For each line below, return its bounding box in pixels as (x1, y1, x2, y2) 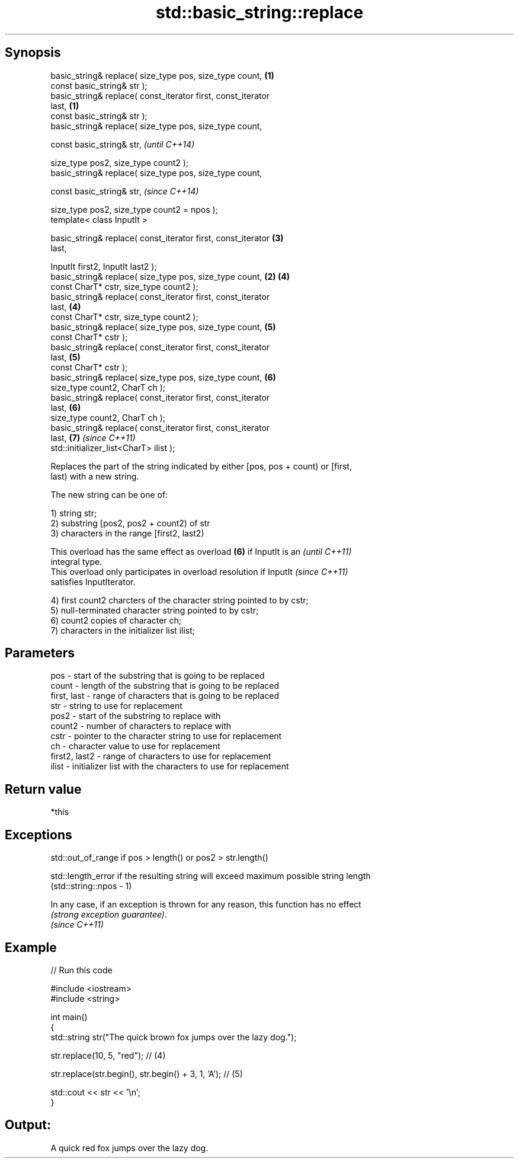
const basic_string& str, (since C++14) (50, 186, 199, 196)
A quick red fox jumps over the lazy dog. (50, 1142, 209, 1153)
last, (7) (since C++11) (50, 432, 136, 443)
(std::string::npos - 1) (50, 881, 132, 892)
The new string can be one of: (50, 489, 168, 500)
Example (5, 940, 57, 955)
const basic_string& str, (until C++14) (50, 139, 195, 149)
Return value (5, 781, 82, 797)
